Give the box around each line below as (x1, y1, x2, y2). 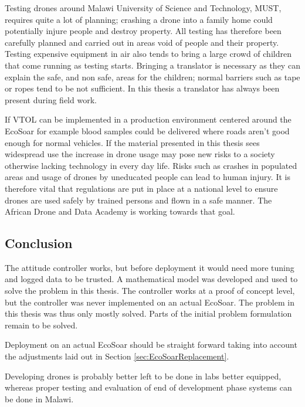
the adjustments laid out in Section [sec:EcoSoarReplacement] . (5, 350, 229, 362)
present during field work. (5, 93, 97, 106)
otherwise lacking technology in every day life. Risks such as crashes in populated (5, 159, 297, 171)
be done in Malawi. (5, 392, 74, 405)
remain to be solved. (5, 318, 78, 331)
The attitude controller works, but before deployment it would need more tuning (5, 261, 294, 273)
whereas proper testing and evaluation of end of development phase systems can (5, 381, 292, 394)
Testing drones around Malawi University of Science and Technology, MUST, (5, 2, 282, 13)
